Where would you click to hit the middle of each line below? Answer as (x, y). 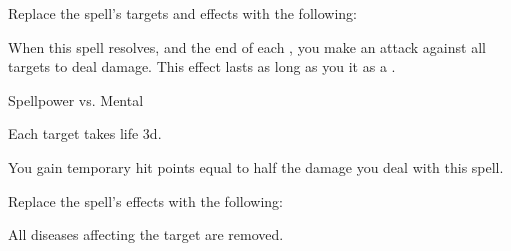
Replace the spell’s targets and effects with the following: (182, 13)
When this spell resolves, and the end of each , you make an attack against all (247, 46)
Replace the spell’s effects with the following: (145, 200)
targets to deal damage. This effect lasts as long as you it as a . (202, 66)
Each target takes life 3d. (85, 133)
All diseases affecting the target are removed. (146, 234)
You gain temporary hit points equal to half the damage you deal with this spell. (256, 166)
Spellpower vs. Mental (76, 99)
